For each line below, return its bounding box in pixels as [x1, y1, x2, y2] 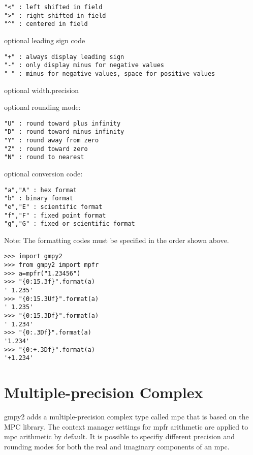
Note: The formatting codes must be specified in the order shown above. [4, 234, 229, 245]
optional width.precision [4, 84, 79, 95]
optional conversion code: [4, 168, 83, 178]
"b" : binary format [4, 195, 74, 202]
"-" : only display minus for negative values [4, 62, 164, 69]
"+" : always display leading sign [4, 53, 124, 60]
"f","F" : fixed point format [4, 211, 106, 219]
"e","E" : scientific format [4, 203, 103, 210]
